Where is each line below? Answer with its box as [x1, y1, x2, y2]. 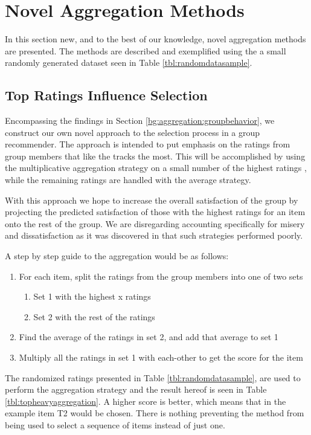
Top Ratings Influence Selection [5, 86, 208, 105]
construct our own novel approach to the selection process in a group [5, 126, 260, 138]
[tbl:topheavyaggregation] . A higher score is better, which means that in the [5, 395, 286, 407]
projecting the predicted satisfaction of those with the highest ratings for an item [5, 205, 306, 218]
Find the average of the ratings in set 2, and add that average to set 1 [19, 330, 278, 343]
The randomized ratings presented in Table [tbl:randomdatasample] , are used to [5, 371, 301, 384]
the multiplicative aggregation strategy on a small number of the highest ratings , [5, 161, 307, 174]
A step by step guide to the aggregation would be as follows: [5, 250, 229, 262]
